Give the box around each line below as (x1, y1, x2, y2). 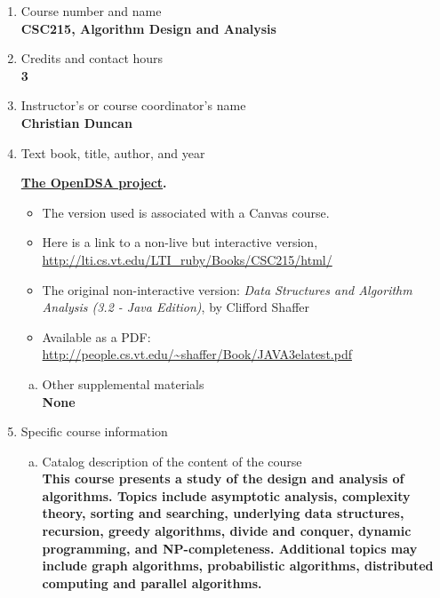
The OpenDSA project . (20, 173, 167, 192)
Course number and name (20, 2, 162, 20)
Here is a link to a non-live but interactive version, (42, 233, 318, 251)
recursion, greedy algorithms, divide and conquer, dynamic (42, 522, 412, 540)
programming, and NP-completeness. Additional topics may (42, 538, 418, 557)
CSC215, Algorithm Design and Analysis (20, 19, 276, 37)
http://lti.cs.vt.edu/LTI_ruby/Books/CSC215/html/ (42, 250, 332, 268)
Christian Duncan (20, 113, 132, 132)
